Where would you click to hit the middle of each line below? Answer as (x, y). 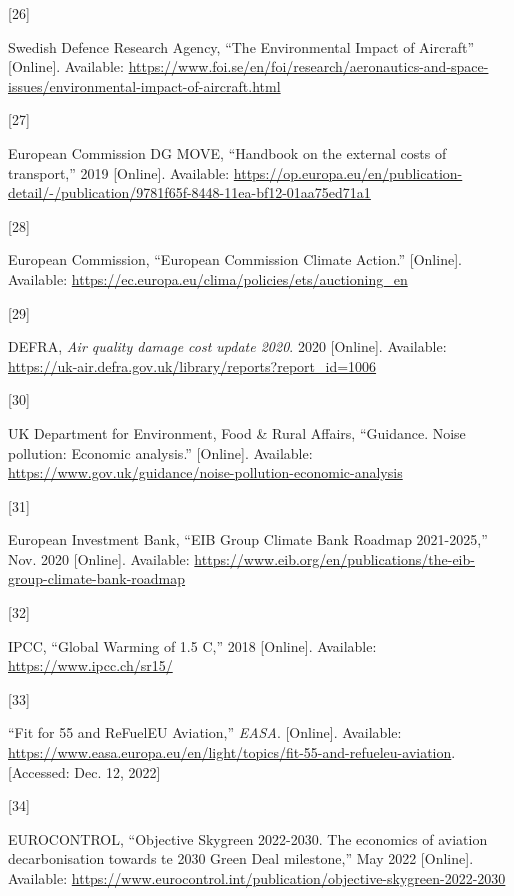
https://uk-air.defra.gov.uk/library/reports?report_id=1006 (192, 365)
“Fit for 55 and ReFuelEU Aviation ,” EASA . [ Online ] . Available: (205, 732)
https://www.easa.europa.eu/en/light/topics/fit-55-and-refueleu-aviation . (232, 752)
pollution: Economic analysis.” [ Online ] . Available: (160, 452)
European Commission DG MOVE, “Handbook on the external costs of (227, 152)
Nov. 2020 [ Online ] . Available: (99, 558)
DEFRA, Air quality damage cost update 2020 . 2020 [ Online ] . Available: (227, 346)
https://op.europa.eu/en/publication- (348, 172)
